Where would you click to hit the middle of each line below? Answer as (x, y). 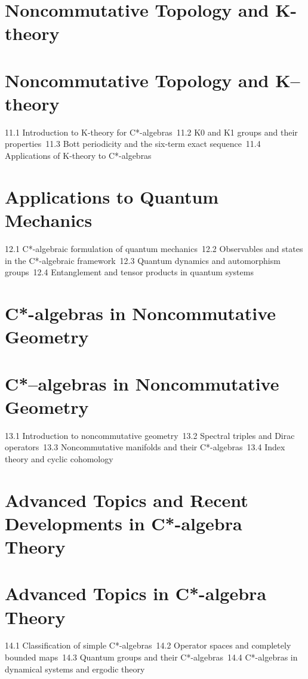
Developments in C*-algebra (124, 523)
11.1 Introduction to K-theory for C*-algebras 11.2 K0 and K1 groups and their (151, 132)
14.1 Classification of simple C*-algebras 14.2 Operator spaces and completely (148, 645)
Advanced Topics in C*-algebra (136, 593)
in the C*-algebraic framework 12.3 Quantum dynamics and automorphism (143, 260)
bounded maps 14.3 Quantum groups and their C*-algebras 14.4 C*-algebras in (151, 657)
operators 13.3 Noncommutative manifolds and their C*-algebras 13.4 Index (145, 447)
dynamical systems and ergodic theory (75, 669)
